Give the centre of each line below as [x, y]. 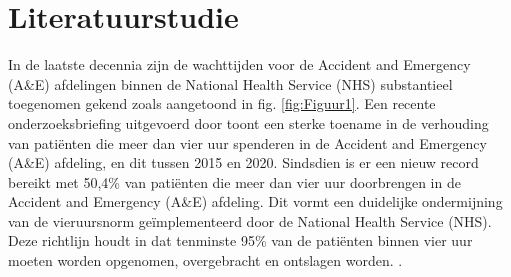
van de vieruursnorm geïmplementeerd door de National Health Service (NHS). [250, 220]
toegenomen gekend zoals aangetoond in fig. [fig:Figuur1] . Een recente [222, 103]
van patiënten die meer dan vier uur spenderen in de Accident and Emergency [247, 142]
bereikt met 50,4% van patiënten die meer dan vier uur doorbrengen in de [234, 181]
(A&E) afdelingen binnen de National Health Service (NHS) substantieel [230, 83]
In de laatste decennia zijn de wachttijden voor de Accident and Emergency [239, 64]
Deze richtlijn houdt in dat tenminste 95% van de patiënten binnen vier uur [240, 240]
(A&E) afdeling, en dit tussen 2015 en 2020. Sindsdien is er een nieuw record [243, 162]
